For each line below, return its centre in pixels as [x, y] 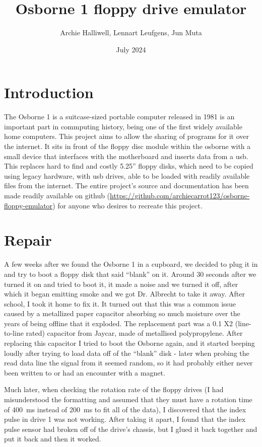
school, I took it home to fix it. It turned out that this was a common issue [120, 303]
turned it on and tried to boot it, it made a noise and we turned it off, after [121, 284]
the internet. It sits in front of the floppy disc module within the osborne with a [127, 146]
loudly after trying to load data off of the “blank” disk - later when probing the [127, 353]
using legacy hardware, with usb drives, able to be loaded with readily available [127, 175]
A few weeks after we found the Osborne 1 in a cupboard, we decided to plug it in [131, 264]
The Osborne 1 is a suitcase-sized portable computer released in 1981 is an [119, 117]
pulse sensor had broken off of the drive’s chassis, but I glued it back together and [131, 429]
